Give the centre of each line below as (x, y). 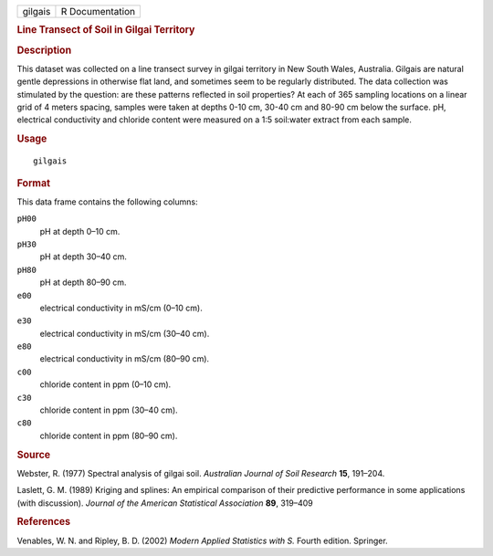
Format (33, 183)
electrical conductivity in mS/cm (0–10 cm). (121, 308)
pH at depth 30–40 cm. (83, 257)
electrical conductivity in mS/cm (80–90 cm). (125, 359)
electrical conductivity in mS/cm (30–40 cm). (125, 333)
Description (44, 50)
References (44, 522)
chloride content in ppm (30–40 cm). (109, 410)
